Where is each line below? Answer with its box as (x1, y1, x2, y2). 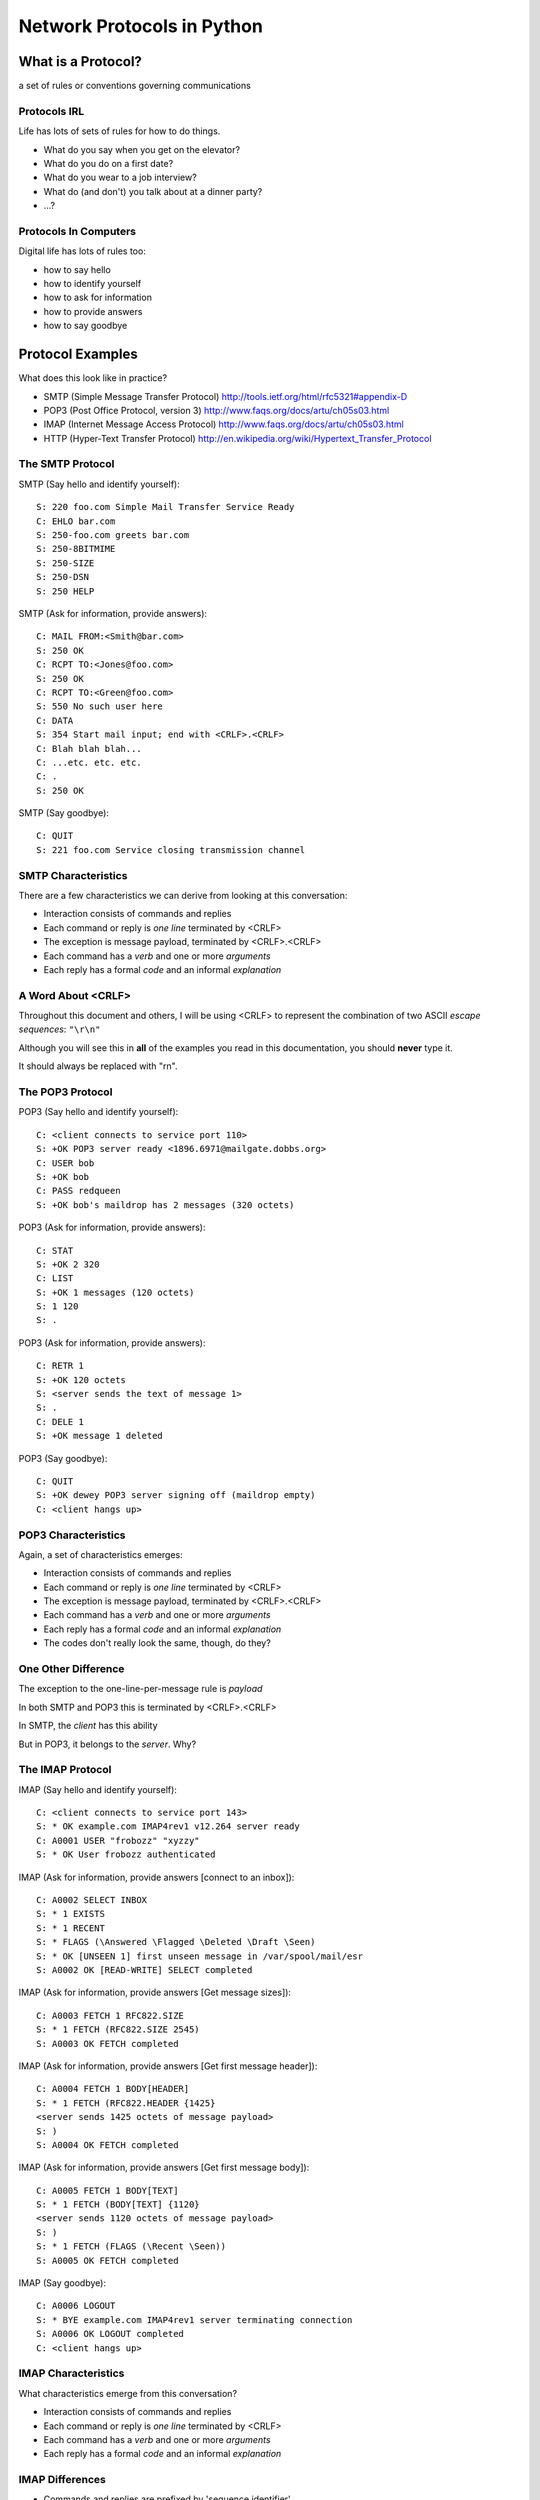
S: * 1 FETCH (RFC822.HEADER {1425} (36, 2097, 216, 2109)
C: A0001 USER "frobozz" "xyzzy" (36, 1835, 200, 1846)
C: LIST (36, 1273, 74, 1284)
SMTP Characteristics (18, 868, 128, 882)
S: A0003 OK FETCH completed (36, 2038, 179, 2049)
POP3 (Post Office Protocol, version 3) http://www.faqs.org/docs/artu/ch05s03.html (43, 404, 390, 416)
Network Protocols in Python (18, 15, 264, 37)
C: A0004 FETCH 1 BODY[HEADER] (36, 2083, 190, 2095)
